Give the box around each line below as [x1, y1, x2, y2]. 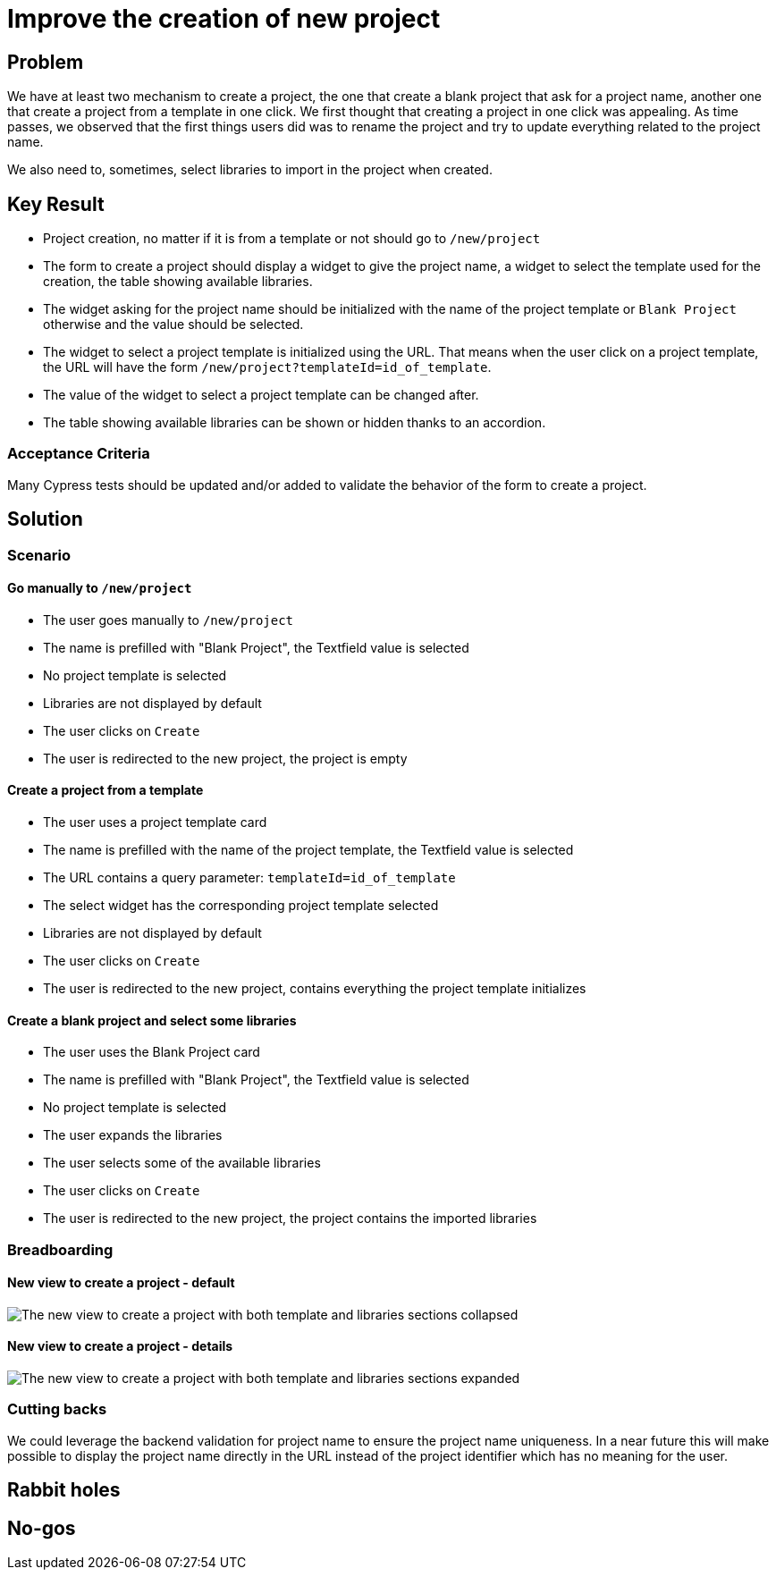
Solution [7, 508, 83, 531]
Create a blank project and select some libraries [7, 1012, 297, 1028]
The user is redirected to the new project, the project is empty [43, 750, 408, 766]
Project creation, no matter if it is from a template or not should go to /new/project [43, 231, 541, 247]
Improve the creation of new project [7, 4, 441, 34]
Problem [7, 50, 84, 73]
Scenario [7, 545, 71, 564]
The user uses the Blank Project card [43, 1044, 260, 1060]
